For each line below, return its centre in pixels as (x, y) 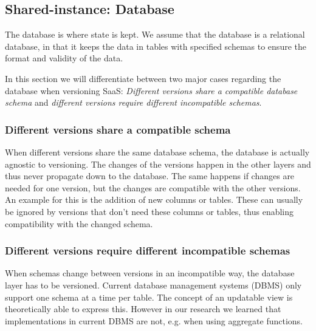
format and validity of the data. (64, 58)
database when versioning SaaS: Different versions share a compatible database (151, 90)
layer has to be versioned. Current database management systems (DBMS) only (153, 285)
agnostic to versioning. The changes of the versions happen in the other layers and (158, 164)
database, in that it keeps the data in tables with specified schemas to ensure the (156, 46)
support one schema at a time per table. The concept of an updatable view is (149, 297)
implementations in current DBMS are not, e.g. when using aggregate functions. (154, 320)
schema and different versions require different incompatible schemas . (133, 102)
